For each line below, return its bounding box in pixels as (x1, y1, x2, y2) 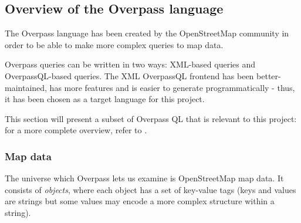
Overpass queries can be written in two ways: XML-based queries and (5, 58, 255, 70)
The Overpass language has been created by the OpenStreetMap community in (5, 27, 289, 39)
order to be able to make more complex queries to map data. (5, 38, 224, 50)
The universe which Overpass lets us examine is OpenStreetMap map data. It (5, 172, 284, 184)
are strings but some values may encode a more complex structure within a (5, 195, 275, 207)
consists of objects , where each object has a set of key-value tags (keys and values (5, 183, 296, 195)
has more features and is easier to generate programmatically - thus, (49, 81, 295, 93)
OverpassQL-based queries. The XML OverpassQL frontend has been (5, 69, 254, 82)
